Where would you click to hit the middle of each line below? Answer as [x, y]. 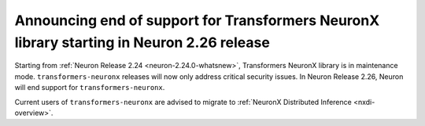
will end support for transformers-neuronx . [90, 88]
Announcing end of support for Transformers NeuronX [197, 20]
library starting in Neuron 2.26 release [142, 42]
